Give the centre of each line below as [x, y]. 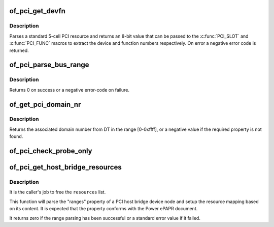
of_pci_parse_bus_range [49, 65]
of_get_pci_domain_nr [45, 104]
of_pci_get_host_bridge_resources [65, 167]
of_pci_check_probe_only [51, 151]
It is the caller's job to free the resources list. [58, 192]
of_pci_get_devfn [38, 11]
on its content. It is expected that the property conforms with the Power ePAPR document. [104, 209]
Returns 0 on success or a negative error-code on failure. [69, 90]
